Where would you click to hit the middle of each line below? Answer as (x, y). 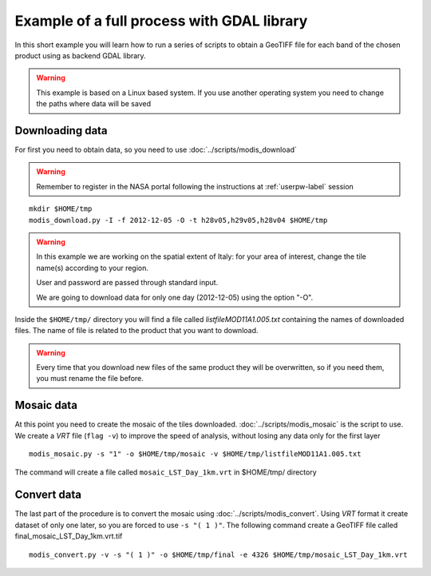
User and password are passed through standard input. (127, 283)
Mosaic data (46, 405)
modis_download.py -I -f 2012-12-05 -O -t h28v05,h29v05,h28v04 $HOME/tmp (178, 220)
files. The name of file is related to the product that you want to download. (136, 331)
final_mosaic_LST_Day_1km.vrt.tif (69, 536)
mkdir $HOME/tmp (61, 209)
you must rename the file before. (90, 379)
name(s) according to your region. (93, 268)
